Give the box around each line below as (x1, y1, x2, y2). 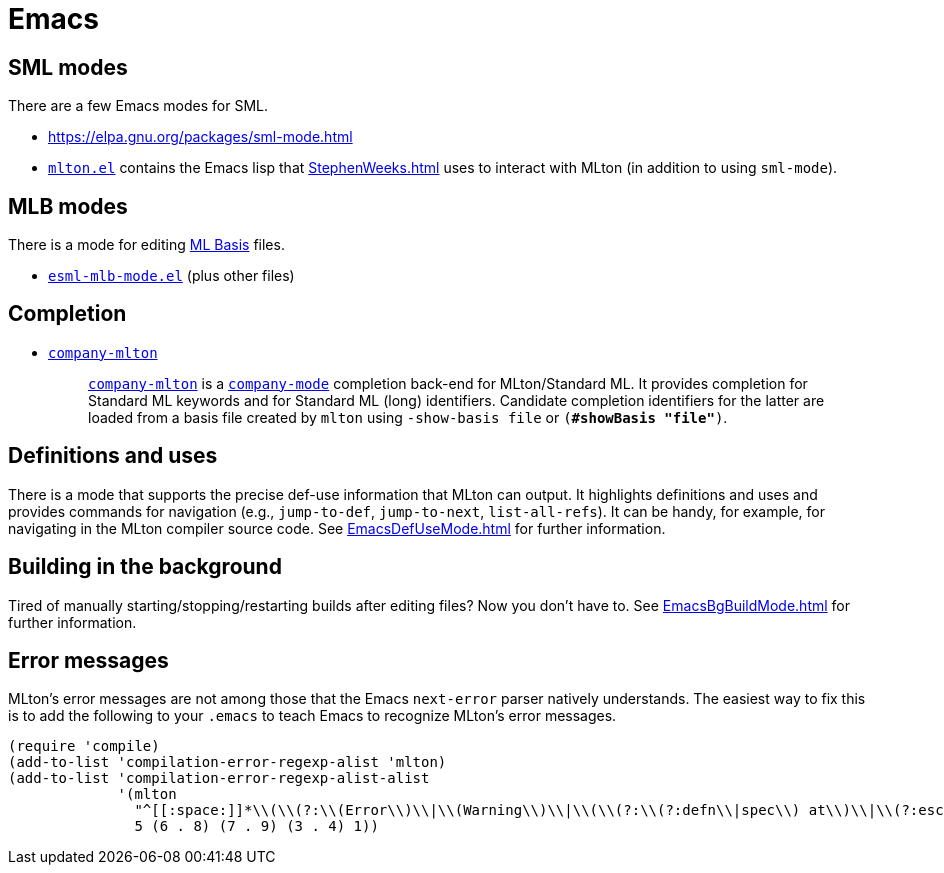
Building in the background (8, 554, 282, 580)
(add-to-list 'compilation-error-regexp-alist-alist (8, 770, 430, 787)
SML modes (8, 54, 128, 80)
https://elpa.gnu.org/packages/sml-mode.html (48, 128, 353, 146)
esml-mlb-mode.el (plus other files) (48, 267, 295, 285)
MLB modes (8, 193, 128, 219)
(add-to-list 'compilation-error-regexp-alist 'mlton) (8, 754, 447, 771)
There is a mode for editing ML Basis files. (8, 236, 285, 254)
